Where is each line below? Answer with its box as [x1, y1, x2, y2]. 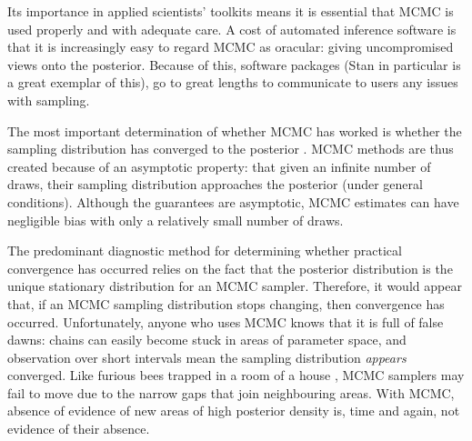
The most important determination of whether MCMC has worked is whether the [7, 121, 462, 140]
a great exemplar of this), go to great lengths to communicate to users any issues [7, 73, 458, 92]
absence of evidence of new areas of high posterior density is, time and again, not [7, 401, 460, 420]
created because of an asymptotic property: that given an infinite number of [7, 156, 431, 175]
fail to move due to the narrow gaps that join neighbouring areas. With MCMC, [7, 383, 455, 402]
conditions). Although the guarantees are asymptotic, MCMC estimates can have [7, 192, 459, 211]
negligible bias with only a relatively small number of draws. [7, 210, 344, 229]
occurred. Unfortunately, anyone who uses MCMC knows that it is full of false [7, 312, 444, 331]
